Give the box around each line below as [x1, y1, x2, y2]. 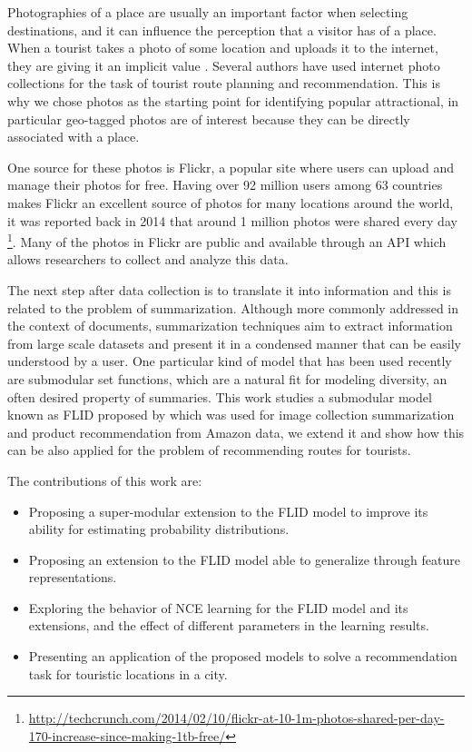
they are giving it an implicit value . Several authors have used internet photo [7, 55, 440, 74]
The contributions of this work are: [7, 470, 202, 490]
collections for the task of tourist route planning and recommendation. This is [7, 74, 440, 93]
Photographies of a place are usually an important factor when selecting [7, 3, 408, 21]
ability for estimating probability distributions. [28, 519, 290, 539]
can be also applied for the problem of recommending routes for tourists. [7, 440, 411, 460]
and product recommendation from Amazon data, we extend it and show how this [7, 422, 465, 441]
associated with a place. [7, 127, 140, 146]
